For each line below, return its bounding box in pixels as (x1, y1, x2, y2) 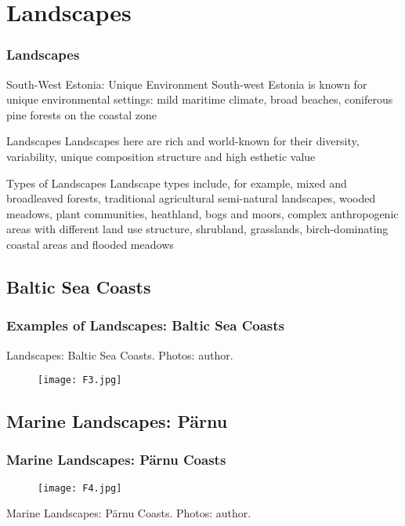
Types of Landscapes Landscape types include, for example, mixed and (6, 174, 347, 191)
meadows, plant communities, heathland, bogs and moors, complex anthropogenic (6, 205, 399, 221)
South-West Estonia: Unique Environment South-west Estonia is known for (6, 75, 367, 92)
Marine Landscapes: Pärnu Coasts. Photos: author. (6, 505, 251, 521)
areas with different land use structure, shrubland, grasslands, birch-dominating (6, 221, 389, 237)
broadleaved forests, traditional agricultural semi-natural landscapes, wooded (6, 190, 376, 206)
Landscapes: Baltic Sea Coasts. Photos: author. (6, 346, 233, 363)
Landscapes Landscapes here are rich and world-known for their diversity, (6, 133, 360, 149)
